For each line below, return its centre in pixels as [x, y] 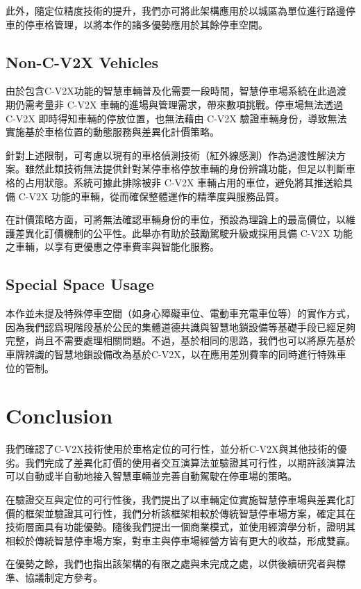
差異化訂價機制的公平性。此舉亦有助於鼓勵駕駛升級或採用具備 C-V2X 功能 [184, 233]
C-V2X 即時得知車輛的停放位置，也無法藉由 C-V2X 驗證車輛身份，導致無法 [176, 118]
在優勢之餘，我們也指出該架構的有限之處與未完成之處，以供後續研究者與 [171, 564]
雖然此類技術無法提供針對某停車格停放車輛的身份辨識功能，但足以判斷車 [190, 169]
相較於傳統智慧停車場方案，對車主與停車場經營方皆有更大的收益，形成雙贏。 [180, 540]
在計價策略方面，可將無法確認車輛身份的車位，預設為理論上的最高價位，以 [176, 219]
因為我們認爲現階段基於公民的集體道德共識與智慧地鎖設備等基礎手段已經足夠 [180, 326]
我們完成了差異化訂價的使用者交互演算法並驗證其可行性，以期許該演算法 [190, 462]
